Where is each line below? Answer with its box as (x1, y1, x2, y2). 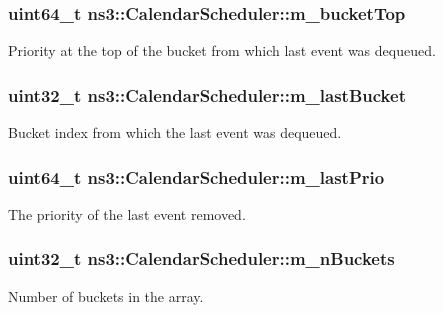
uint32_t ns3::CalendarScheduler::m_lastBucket (8, 82, 406, 107)
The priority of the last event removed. (8, 203, 246, 224)
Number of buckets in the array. (8, 285, 204, 306)
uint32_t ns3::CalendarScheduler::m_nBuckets (8, 246, 395, 271)
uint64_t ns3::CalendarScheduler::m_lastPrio (8, 164, 385, 189)
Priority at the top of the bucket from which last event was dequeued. (8, 40, 436, 61)
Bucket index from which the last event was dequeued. (8, 122, 342, 143)
